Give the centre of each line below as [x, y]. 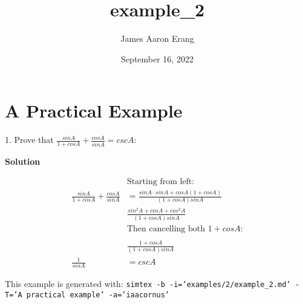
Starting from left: [161, 181]
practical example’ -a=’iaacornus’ [98, 295]
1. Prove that [29, 140]
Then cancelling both [166, 229]
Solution [23, 161]
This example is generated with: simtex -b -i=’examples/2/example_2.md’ [148, 284]
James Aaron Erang [157, 38]
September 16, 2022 [157, 58]
